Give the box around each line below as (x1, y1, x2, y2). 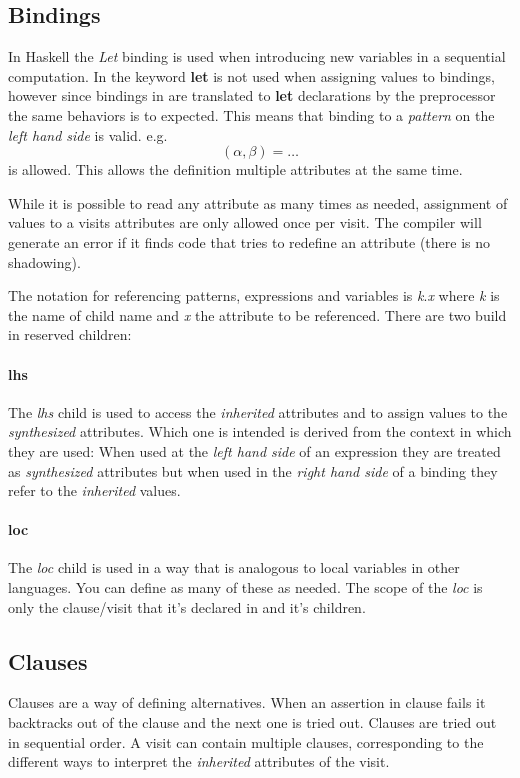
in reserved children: (8, 324, 132, 345)
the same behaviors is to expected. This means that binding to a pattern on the (8, 104, 495, 125)
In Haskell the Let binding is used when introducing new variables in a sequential (8, 46, 506, 67)
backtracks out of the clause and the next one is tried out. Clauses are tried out (8, 712, 497, 733)
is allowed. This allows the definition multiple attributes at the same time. (8, 159, 463, 180)
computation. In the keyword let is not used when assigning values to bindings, (8, 65, 495, 86)
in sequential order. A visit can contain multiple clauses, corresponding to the (8, 731, 484, 752)
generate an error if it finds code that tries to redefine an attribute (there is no (8, 231, 490, 252)
